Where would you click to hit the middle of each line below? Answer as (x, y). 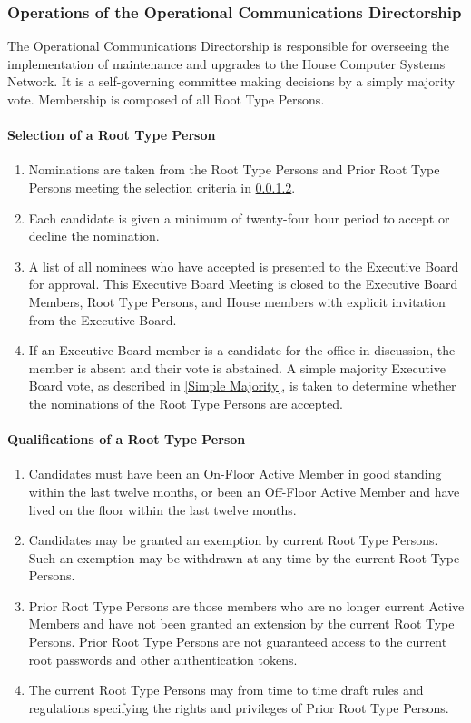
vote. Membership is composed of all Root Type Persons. (166, 99)
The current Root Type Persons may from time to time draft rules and (226, 690)
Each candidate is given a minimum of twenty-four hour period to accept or (239, 218)
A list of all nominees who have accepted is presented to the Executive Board (244, 266)
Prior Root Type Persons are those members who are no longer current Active (246, 605)
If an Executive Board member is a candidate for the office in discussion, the (242, 350)
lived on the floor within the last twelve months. (162, 509)
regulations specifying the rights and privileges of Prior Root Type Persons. (239, 707)
